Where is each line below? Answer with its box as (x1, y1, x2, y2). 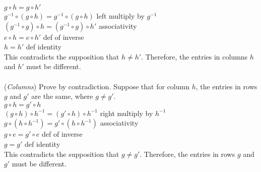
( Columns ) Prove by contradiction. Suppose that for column (4, 81, 189, 91)
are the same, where (31, 91, 93, 101)
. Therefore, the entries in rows (140, 148, 235, 159)
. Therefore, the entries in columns (141, 51, 248, 62)
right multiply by (100, 107, 153, 118)
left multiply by (96, 11, 145, 21)
